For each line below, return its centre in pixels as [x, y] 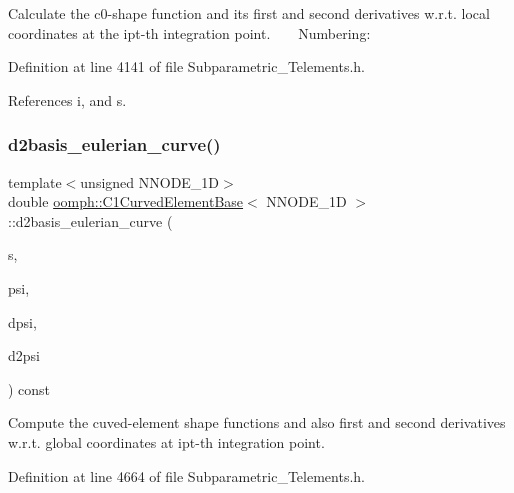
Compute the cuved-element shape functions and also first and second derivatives [257, 422]
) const [29, 388]
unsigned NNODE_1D [150, 181]
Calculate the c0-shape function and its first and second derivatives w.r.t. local [249, 13]
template [35, 181]
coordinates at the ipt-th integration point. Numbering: [189, 32]
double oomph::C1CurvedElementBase [126, 201]
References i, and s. [67, 99]
